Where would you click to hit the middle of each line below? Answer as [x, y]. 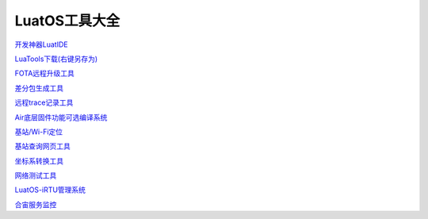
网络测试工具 [36, 175]
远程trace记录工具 [44, 102]
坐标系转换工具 [39, 161]
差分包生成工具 [39, 88]
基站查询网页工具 [42, 146]
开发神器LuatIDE [41, 44]
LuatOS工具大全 [67, 21]
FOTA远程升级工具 [45, 73]
